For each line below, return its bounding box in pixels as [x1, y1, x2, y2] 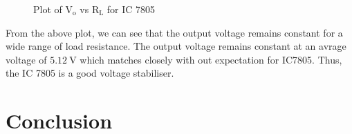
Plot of [33, 2, 62, 16]
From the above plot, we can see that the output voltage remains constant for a [6, 25, 343, 39]
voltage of [6, 52, 47, 66]
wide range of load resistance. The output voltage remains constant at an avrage [6, 39, 346, 53]
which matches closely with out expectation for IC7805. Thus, [80, 52, 342, 66]
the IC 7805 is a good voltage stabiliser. [6, 66, 174, 80]
